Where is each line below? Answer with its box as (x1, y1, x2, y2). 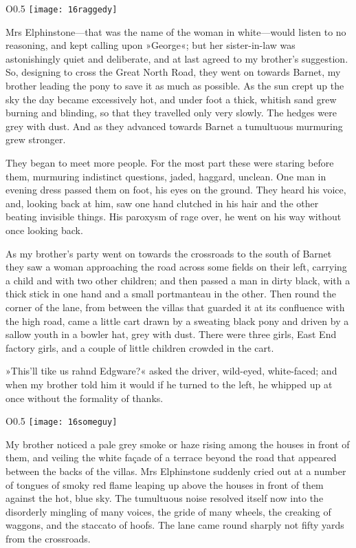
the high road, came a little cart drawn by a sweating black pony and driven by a (5, 313, 349, 328)
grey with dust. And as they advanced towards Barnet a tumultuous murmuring (5, 118, 343, 133)
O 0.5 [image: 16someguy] (5, 414, 118, 428)
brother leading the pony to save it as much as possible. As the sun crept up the (5, 78, 344, 93)
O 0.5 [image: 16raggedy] (5, 1, 118, 15)
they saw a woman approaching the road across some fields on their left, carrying (5, 260, 347, 274)
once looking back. (5, 222, 83, 237)
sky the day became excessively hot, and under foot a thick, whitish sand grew (5, 92, 337, 106)
